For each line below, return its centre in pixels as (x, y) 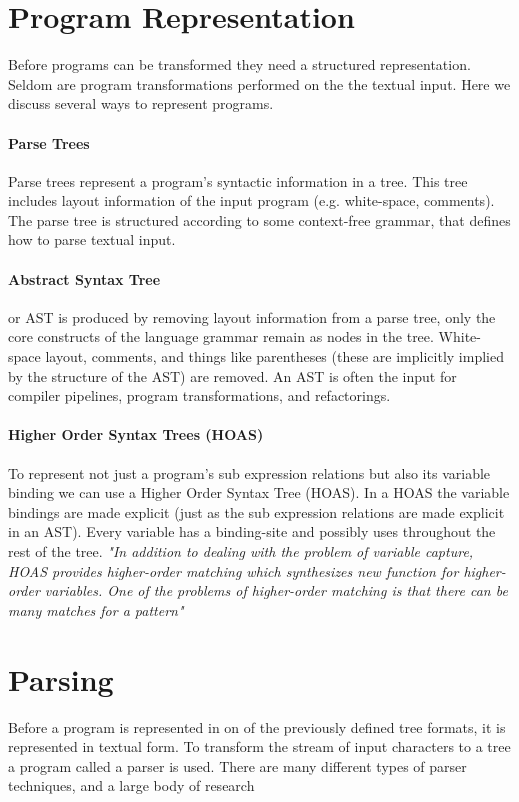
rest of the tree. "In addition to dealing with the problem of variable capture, (241, 551)
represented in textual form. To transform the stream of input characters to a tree (259, 746)
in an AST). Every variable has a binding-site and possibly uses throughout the (252, 531)
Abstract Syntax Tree (84, 278)
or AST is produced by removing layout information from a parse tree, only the (252, 316)
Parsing (61, 678)
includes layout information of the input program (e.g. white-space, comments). (251, 200)
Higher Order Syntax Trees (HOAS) (136, 434)
